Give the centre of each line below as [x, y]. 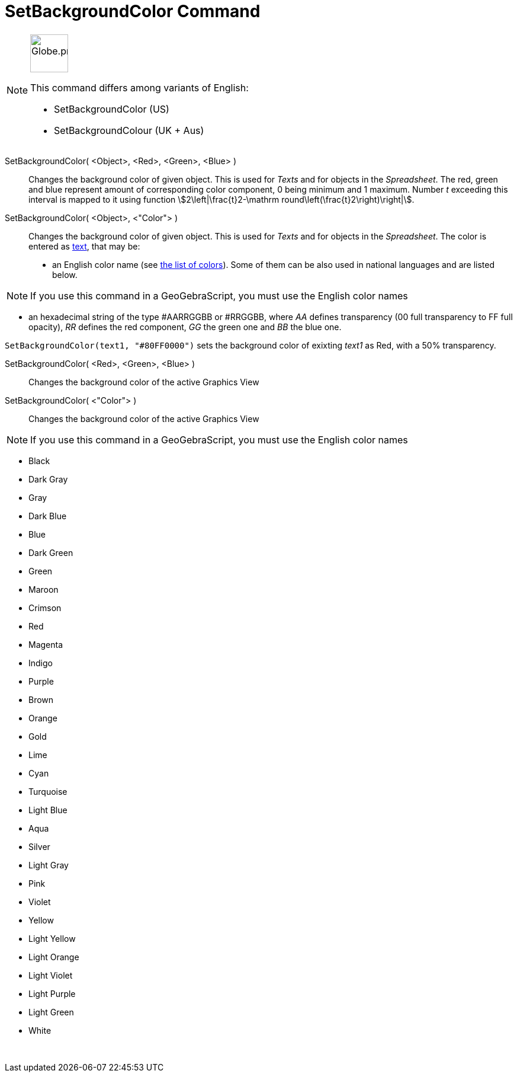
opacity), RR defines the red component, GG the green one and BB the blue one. [185, 327]
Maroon [44, 589]
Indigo [41, 663]
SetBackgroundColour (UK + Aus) [129, 130]
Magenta [46, 644]
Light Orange [54, 957]
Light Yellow [52, 938]
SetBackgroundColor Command [133, 11]
